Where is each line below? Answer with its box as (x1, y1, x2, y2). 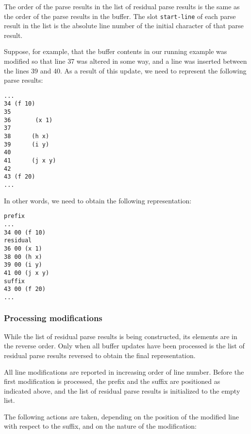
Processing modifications (4, 312, 102, 324)
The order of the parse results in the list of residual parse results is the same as (4, 1, 240, 11)
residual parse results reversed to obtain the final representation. (4, 350, 196, 360)
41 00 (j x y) (4, 269, 50, 276)
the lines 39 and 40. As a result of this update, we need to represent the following (4, 65, 247, 75)
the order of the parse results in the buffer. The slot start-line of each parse (4, 11, 236, 21)
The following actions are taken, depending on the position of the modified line (4, 411, 239, 421)
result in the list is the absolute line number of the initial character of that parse (4, 20, 244, 31)
